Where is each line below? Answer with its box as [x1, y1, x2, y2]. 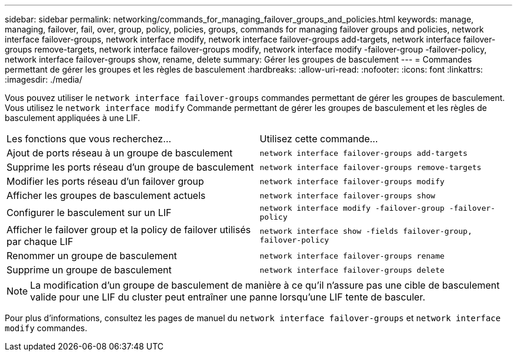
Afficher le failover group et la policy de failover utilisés [6, 224, 251, 236]
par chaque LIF [6, 236, 73, 247]
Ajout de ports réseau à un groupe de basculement [6, 147, 233, 159]
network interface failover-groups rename [260, 251, 445, 260]
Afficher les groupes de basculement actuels [6, 190, 206, 201]
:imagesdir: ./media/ [5, 74, 83, 84]
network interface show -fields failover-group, [260, 227, 473, 236]
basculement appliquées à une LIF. [5, 113, 140, 123]
